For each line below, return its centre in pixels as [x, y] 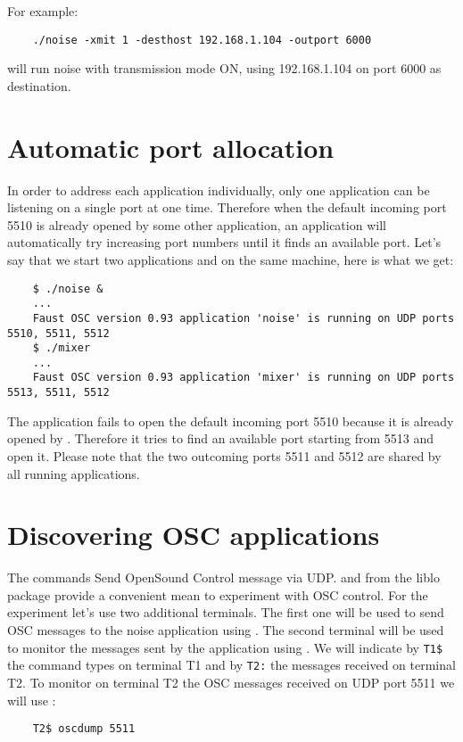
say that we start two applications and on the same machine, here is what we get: [231, 259]
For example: [43, 11]
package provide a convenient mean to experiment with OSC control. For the [218, 594]
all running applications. [74, 473]
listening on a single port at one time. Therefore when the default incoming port [227, 207]
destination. [39, 85]
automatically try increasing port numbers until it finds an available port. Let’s [224, 242]
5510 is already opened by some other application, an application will [197, 224]
